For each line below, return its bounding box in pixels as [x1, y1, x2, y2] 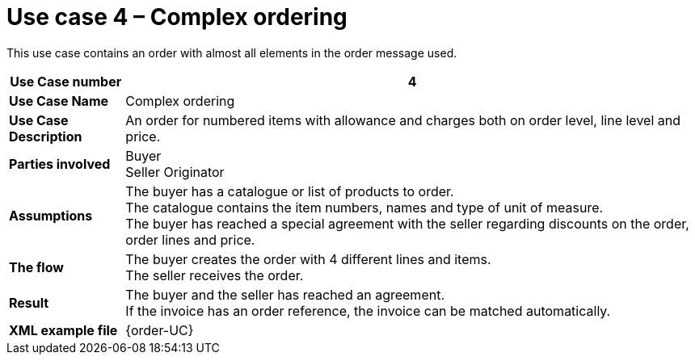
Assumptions [9, 207, 93, 224]
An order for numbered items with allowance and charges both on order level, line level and [125, 111, 680, 128]
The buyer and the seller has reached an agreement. [125, 286, 444, 303]
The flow [9, 258, 64, 275]
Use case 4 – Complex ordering [6, 3, 347, 31]
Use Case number [10, 73, 122, 90]
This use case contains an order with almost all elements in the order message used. [6, 45, 457, 60]
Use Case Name [9, 92, 109, 109]
